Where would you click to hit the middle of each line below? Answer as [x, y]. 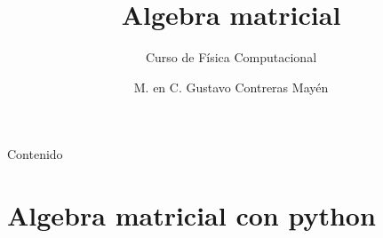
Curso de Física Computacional [231, 57]
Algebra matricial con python [191, 215]
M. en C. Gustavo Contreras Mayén [231, 87]
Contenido [35, 154]
